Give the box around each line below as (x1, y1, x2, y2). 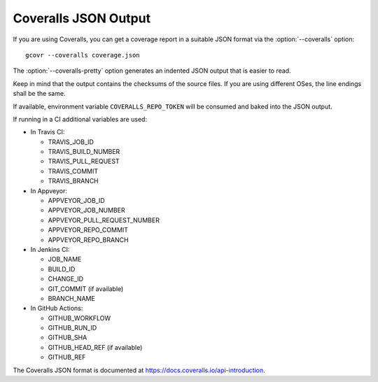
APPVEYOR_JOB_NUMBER (48, 206, 125, 215)
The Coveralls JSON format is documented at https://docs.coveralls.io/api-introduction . (13, 366, 265, 374)
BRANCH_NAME (48, 294, 96, 302)
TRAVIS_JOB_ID (48, 137, 94, 146)
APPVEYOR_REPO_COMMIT (48, 226, 129, 234)
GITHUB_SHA (48, 333, 87, 342)
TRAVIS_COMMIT (48, 167, 99, 175)
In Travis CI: (30, 128, 65, 136)
